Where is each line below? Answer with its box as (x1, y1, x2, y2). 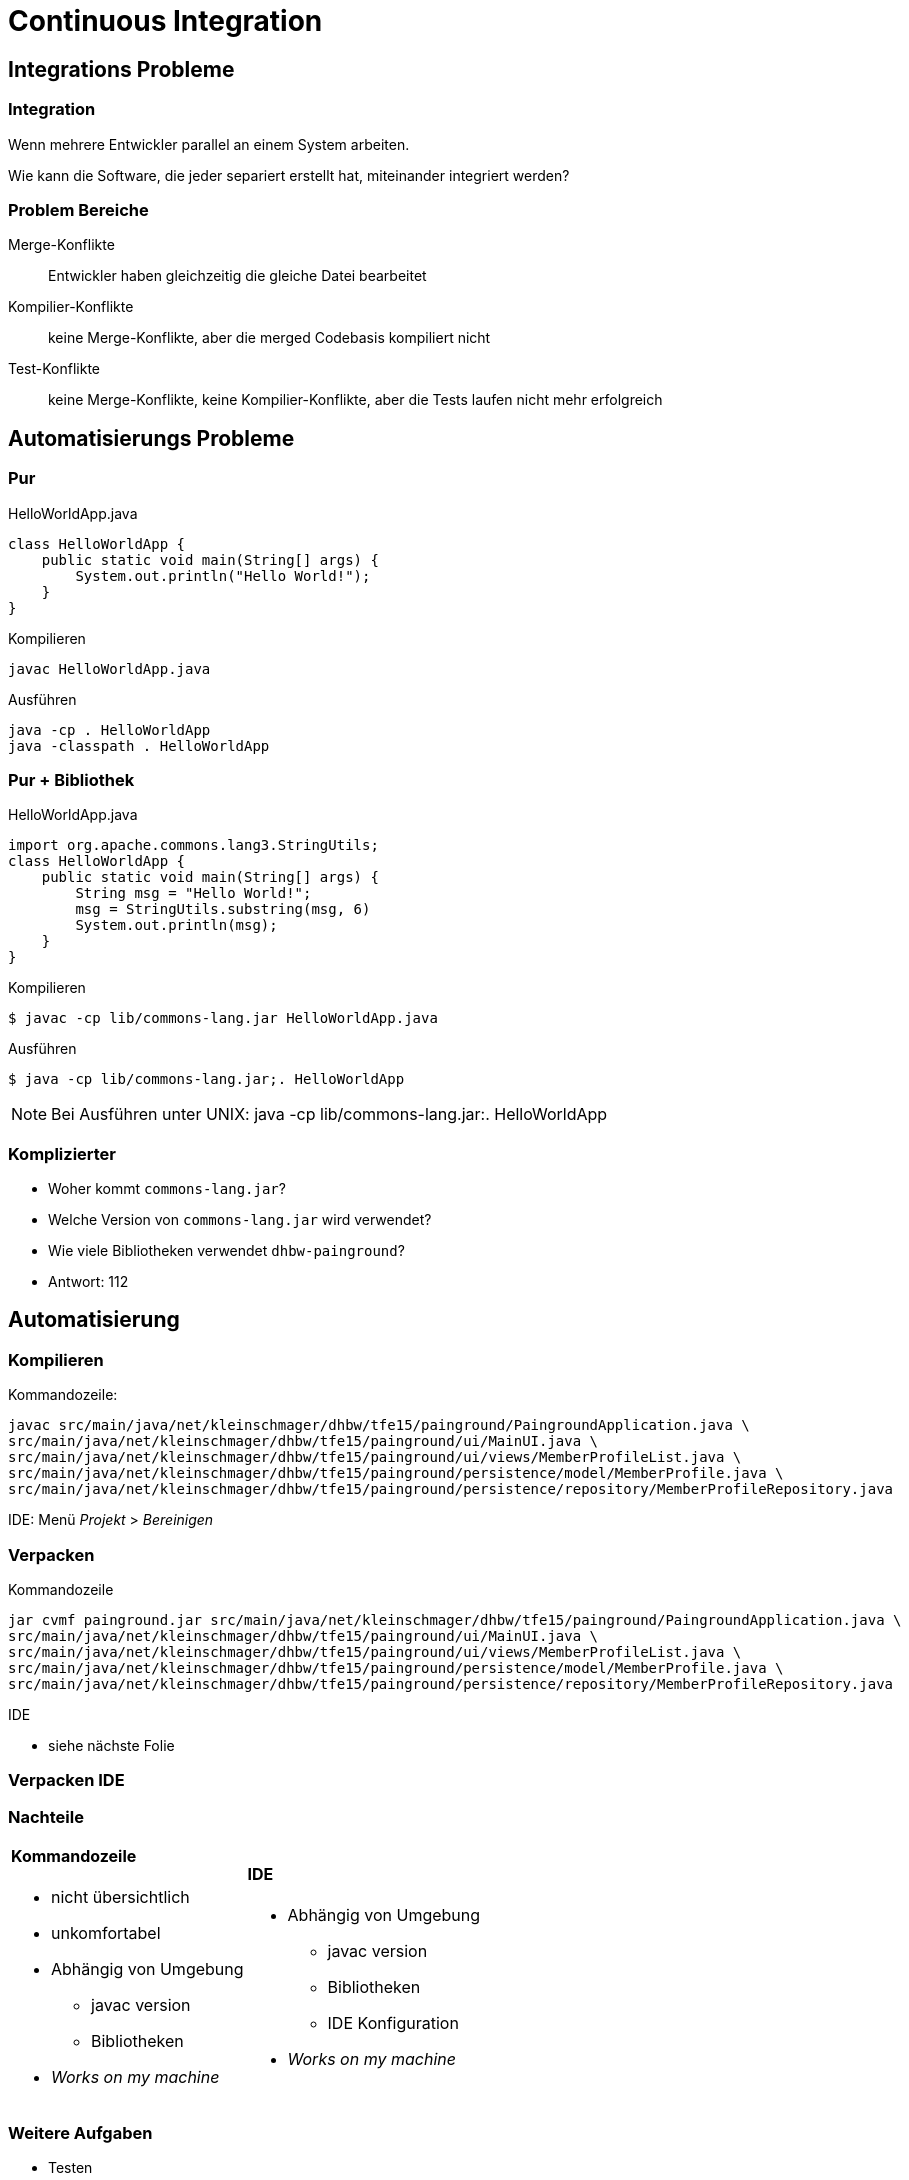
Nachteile (8, 1806, 84, 1827)
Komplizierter (8, 1143, 117, 1164)
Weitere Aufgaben (8, 2122, 153, 2143)
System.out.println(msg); (75, 917, 278, 934)
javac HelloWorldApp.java (8, 660, 211, 677)
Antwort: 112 (48, 1273, 129, 1291)
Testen (48, 2159, 93, 2177)
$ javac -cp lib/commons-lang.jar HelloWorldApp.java (8, 1010, 438, 1027)
